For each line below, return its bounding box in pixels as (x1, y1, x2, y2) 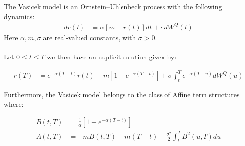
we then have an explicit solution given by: (47, 51, 177, 61)
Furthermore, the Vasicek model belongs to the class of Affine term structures (4, 89, 240, 99)
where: (4, 99, 24, 109)
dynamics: (4, 11, 35, 21)
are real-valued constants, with (43, 32, 136, 42)
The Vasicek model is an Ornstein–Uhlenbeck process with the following (4, 1, 222, 11)
